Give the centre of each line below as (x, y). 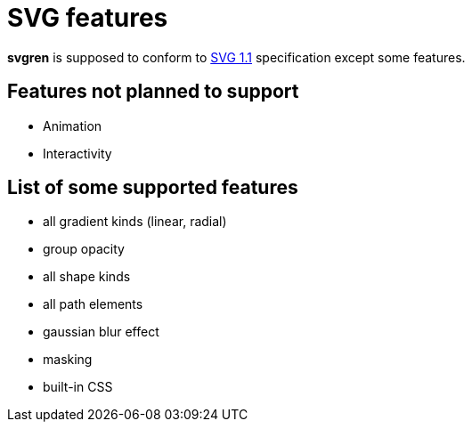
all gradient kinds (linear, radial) (135, 222)
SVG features (88, 18)
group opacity (84, 249)
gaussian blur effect (101, 332)
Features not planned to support (153, 92)
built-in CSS (78, 387)
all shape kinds (87, 277)
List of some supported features (153, 188)
